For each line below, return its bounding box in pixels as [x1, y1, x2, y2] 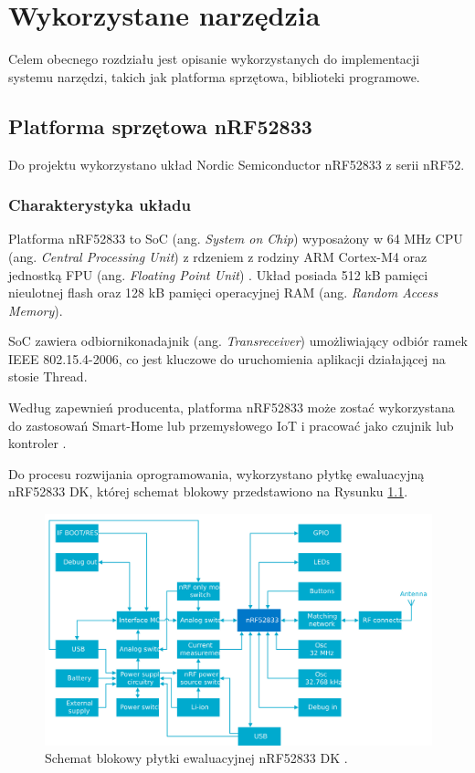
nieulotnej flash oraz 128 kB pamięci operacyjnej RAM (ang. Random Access [8, 283, 438, 302]
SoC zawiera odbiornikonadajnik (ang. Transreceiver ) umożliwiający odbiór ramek [8, 331, 468, 350]
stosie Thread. [8, 367, 88, 386]
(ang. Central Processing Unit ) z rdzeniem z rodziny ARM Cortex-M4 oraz [8, 246, 427, 266]
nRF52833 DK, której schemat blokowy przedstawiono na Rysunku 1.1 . [8, 482, 408, 501]
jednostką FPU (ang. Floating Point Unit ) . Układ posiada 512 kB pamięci [8, 265, 428, 284]
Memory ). [8, 300, 63, 319]
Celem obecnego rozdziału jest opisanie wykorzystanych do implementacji [8, 49, 420, 68]
